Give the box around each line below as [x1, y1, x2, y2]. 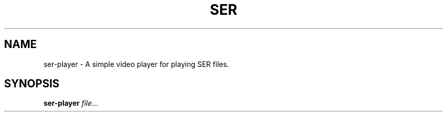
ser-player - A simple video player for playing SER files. [43, 59, 229, 68]
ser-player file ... [43, 99, 98, 108]
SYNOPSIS [4, 77, 60, 90]
